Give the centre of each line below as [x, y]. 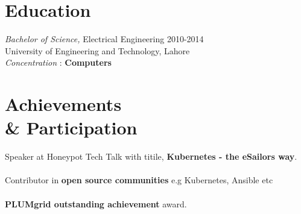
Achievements [63, 104]
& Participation [71, 127]
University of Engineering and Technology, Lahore [97, 50]
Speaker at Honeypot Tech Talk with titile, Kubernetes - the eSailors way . [151, 156]
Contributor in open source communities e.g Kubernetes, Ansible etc [139, 180]
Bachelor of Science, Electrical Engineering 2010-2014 [104, 39]
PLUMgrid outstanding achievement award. [96, 203]
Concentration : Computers [58, 62]
